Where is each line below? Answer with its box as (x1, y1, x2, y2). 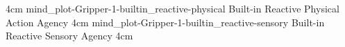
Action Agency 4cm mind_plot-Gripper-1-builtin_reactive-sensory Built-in (6, 15, 325, 29)
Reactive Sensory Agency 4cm (6, 28, 133, 43)
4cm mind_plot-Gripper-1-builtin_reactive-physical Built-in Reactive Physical (6, 1, 339, 15)
